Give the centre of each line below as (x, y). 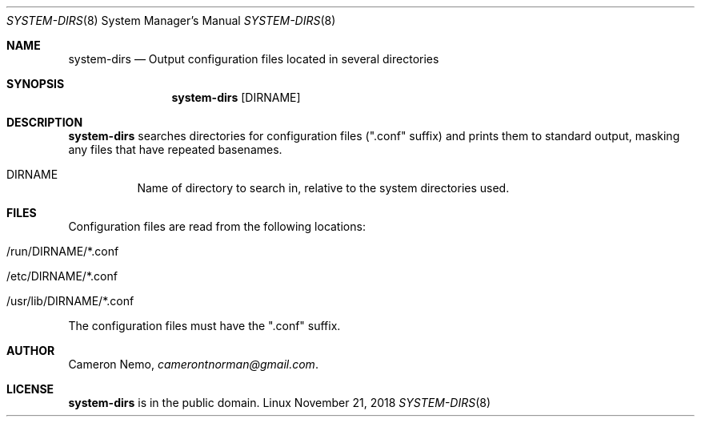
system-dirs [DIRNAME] (236, 97)
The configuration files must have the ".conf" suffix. (204, 326)
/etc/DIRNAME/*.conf (62, 276)
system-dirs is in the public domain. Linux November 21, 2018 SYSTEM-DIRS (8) (279, 403)
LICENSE (30, 389)
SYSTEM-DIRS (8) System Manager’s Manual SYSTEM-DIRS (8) (171, 20)
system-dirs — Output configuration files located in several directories (254, 59)
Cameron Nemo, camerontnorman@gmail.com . (193, 364)
